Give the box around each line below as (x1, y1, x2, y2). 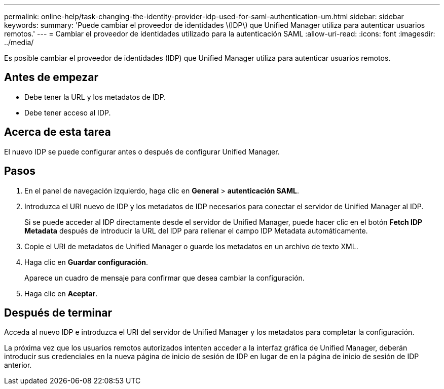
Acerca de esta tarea (4, 126, 111, 139)
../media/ (4, 38, 34, 47)
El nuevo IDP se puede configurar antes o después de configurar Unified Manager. (4, 147, 280, 156)
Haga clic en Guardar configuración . (24, 257, 149, 266)
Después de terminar (4, 306, 113, 319)
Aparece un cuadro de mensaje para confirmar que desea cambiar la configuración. (24, 273, 305, 282)
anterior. (4, 361, 32, 370)
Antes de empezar (4, 71, 98, 84)
